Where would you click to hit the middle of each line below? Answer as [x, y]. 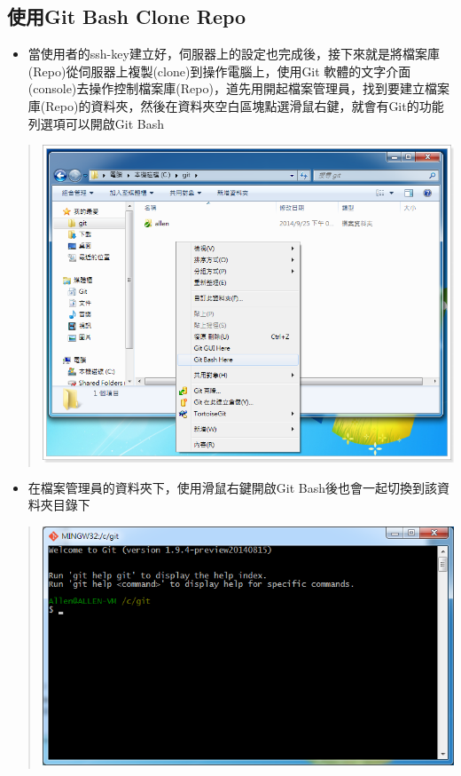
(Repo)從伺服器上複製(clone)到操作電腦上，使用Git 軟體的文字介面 [219, 71]
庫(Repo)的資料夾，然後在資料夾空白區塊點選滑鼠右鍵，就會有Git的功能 [236, 105]
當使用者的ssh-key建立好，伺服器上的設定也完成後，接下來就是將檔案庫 [234, 54]
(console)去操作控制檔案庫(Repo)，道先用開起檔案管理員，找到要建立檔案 [238, 88]
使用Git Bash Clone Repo [127, 16]
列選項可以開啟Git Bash [96, 123]
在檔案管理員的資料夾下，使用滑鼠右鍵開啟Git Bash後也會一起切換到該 [232, 487]
